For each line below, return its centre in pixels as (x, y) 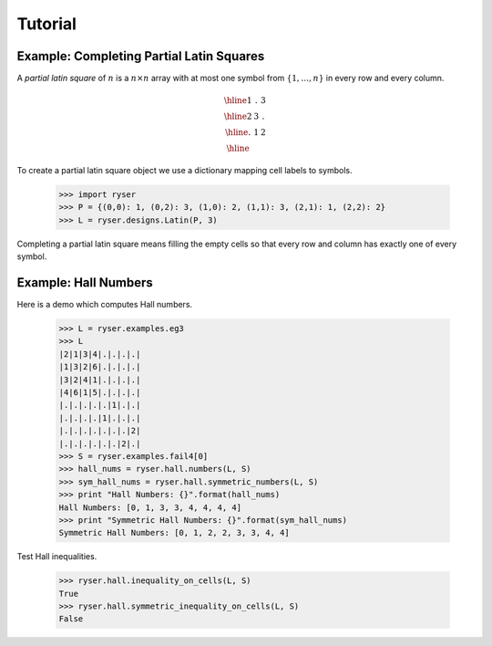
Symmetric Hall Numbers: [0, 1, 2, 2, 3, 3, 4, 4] (174, 533)
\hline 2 (238, 117)
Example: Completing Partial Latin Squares (141, 56)
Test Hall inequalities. (57, 557)
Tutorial (47, 24)
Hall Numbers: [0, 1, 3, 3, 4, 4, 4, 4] (150, 507)
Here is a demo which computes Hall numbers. (105, 305)
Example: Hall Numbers (85, 282)
